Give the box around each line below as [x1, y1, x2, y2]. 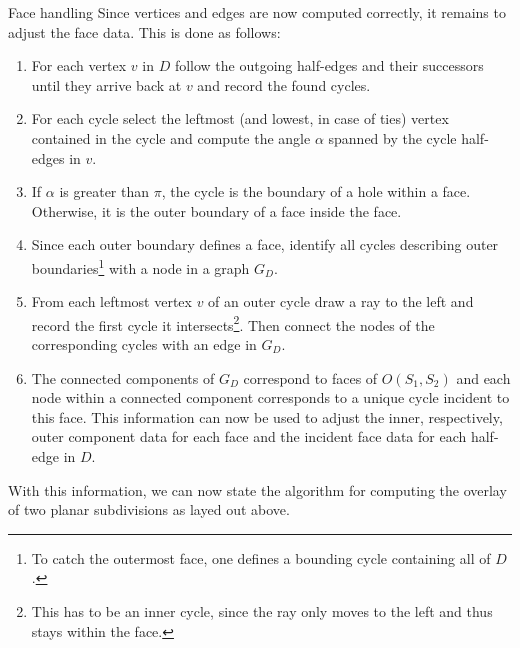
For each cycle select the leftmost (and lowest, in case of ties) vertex [31, 108, 449, 129]
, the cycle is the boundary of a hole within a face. [161, 181, 471, 202]
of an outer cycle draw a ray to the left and [208, 291, 474, 312]
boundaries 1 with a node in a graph [31, 254, 250, 278]
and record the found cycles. [197, 74, 371, 95]
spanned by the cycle [328, 127, 457, 148]
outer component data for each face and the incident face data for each [31, 426, 467, 447]
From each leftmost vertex [31, 291, 192, 312]
